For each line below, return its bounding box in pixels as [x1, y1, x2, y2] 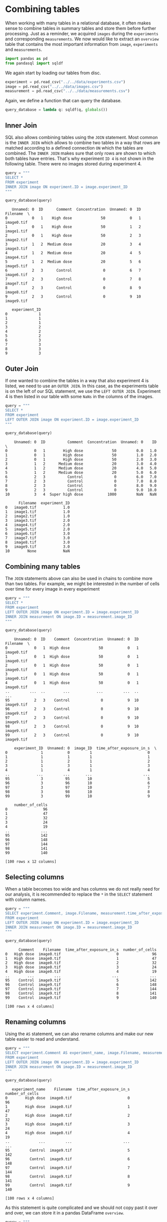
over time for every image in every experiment [5, 586, 100, 592]
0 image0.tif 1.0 [5, 505, 70, 510]
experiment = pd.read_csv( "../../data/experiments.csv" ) [5, 79, 126, 84]
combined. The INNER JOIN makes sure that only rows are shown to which [5, 151, 156, 156]
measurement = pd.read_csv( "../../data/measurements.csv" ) [5, 89, 130, 94]
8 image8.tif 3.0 [5, 540, 70, 545]
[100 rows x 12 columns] [5, 859, 57, 864]
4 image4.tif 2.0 [5, 522, 70, 528]
